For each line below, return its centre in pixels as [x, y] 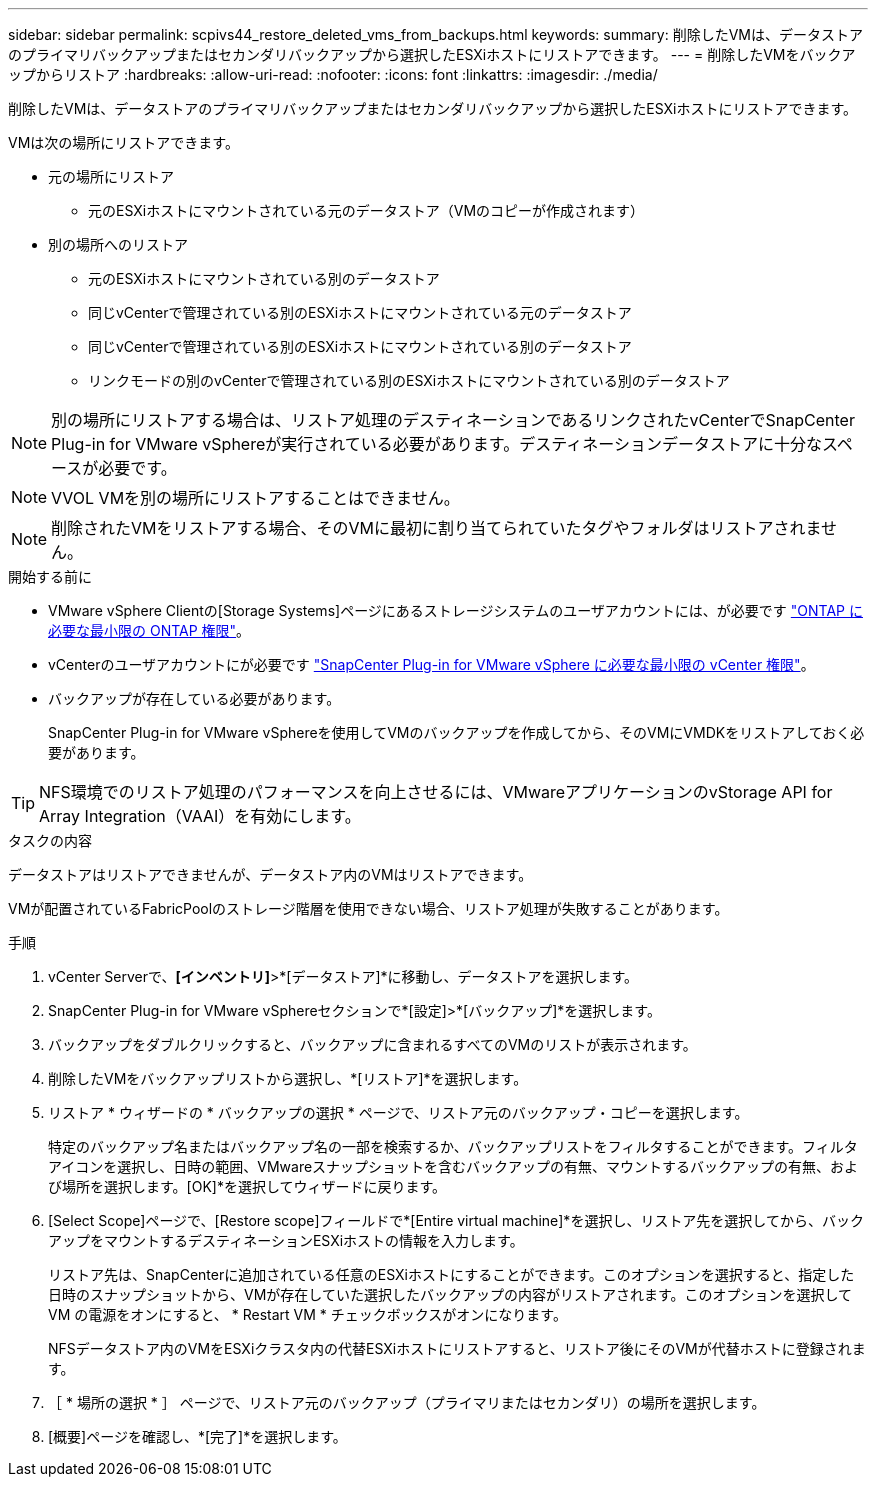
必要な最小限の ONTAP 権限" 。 [149, 630]
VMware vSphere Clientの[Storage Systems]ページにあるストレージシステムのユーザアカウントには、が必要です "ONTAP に [455, 610]
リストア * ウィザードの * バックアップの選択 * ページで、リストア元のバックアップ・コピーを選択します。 [398, 1112]
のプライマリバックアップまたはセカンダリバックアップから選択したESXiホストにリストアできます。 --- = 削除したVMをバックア [432, 54]
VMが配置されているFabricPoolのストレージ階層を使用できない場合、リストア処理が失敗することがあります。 [368, 908]
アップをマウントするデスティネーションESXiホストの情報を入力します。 [286, 1240]
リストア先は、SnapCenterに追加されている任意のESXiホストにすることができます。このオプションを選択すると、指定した [451, 1274]
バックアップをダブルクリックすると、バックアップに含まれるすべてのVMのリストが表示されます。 [372, 1044]
